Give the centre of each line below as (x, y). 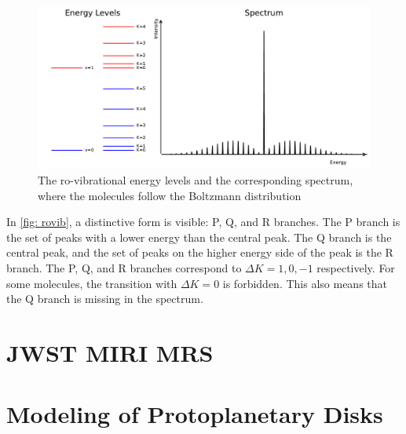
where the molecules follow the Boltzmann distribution (170, 195)
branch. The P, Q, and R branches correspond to (124, 268)
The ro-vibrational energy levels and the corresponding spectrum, (196, 180)
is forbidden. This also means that (305, 283)
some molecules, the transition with (92, 283)
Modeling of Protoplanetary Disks (195, 414)
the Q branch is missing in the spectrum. (105, 299)
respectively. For (356, 268)
